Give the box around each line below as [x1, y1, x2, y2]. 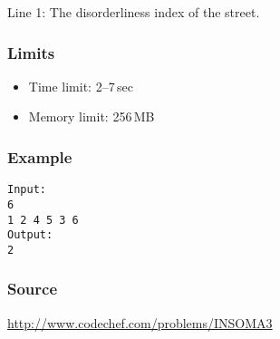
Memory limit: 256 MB [28, 107, 155, 126]
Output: [7, 228, 53, 242]
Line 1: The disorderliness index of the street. [7, 3, 260, 21]
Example [7, 145, 72, 168]
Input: [7, 183, 46, 197]
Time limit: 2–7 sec [28, 76, 133, 95]
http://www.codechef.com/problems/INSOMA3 [7, 313, 273, 332]
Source [7, 277, 58, 300]
